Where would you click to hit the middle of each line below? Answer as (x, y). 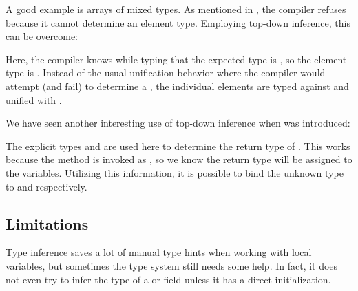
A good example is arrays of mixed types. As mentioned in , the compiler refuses (176, 9)
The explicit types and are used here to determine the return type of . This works (178, 145)
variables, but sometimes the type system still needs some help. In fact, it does (172, 265)
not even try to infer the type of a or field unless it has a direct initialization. (168, 279)
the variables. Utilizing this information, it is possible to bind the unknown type (175, 172)
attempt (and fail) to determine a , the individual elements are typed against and (177, 86)
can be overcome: (42, 36)
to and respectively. (46, 186)
